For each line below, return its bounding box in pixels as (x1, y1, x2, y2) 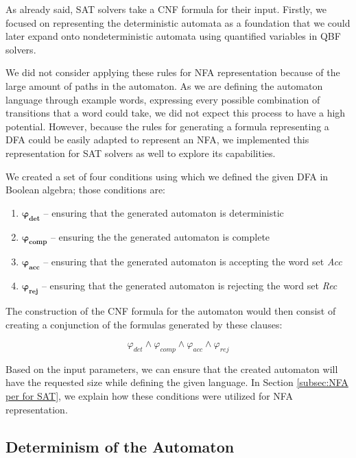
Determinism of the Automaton (5, 435, 235, 457)
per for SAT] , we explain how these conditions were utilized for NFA (5, 389, 293, 403)
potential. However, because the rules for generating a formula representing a (5, 119, 329, 133)
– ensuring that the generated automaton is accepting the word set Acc (43, 254, 342, 269)
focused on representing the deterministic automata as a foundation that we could (5, 15, 351, 29)
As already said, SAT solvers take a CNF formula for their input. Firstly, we (5, 2, 327, 16)
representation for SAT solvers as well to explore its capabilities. (5, 145, 276, 160)
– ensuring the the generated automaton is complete (50, 229, 270, 243)
